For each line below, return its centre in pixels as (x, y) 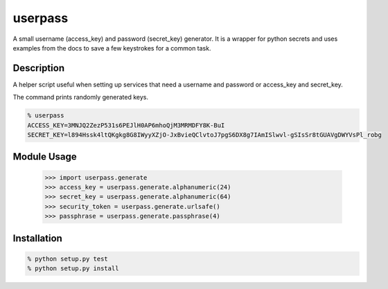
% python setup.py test (68, 259)
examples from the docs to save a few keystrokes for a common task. (112, 48)
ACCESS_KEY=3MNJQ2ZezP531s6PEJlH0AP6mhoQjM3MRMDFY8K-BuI (126, 125)
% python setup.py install (73, 269)
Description (39, 68)
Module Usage (45, 157)
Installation (37, 238)
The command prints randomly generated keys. (81, 97)
